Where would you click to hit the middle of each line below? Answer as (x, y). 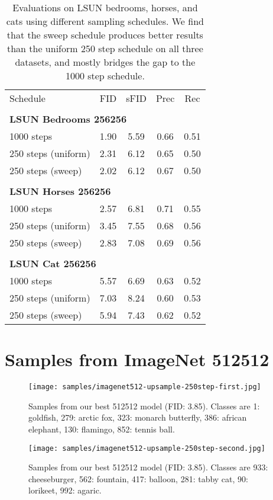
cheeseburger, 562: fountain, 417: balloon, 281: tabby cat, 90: (138, 478)
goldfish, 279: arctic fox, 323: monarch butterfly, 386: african (138, 417)
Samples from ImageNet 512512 (137, 359)
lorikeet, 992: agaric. (65, 490)
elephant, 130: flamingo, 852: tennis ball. (102, 429)
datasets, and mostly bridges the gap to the (105, 62)
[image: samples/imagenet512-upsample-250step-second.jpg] (147, 448)
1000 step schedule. (105, 76)
